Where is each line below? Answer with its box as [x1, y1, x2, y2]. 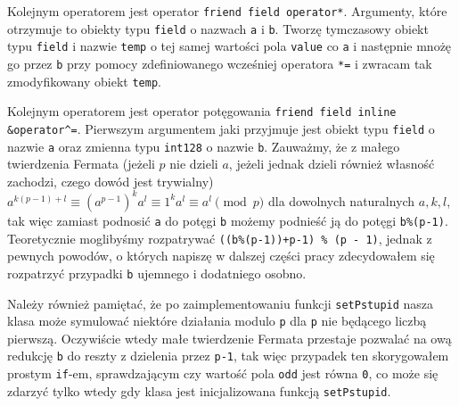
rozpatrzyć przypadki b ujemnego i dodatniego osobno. [7, 263, 307, 282]
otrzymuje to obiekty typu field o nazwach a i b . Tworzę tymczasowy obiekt [7, 19, 429, 37]
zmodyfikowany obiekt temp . [7, 71, 161, 90]
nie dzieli [169, 154, 218, 173]
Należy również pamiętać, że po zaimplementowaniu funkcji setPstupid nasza [7, 294, 434, 312]
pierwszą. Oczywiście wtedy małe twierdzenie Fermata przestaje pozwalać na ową [7, 328, 452, 347]
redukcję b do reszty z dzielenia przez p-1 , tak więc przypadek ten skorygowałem [7, 346, 449, 365]
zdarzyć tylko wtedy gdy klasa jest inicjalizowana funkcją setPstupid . [7, 381, 391, 400]
